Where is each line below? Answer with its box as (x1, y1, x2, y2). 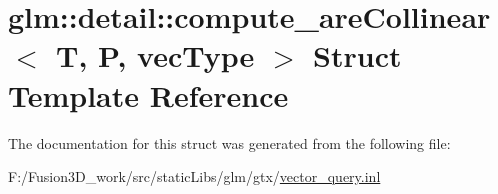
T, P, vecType (56, 35, 255, 76)
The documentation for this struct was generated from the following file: (8, 132, 451, 153)
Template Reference (8, 74, 289, 115)
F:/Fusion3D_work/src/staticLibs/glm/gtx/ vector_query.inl (8, 166, 381, 187)
